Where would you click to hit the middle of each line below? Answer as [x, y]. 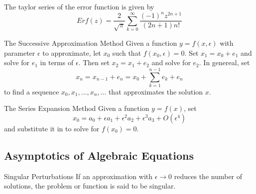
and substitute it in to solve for [52, 129]
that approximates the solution [156, 91]
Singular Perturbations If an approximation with [78, 176]
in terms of [57, 62]
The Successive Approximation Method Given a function [91, 43]
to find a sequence [32, 91]
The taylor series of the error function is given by [79, 6]
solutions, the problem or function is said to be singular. [90, 186]
